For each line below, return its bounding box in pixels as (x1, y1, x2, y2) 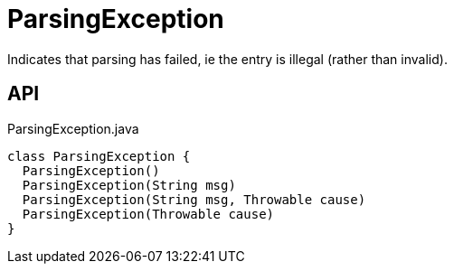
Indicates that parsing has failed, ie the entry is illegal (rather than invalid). (7, 51, 448, 67)
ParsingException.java (7, 120, 139, 136)
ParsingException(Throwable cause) (22, 206, 275, 221)
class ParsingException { (7, 148, 191, 164)
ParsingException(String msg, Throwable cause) (22, 192, 366, 207)
